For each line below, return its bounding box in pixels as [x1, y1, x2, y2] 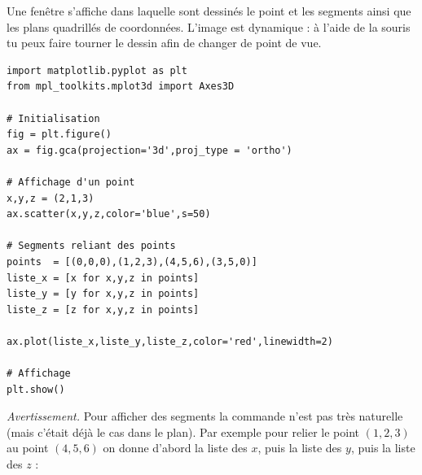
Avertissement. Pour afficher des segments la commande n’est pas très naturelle [7, 407, 403, 425]
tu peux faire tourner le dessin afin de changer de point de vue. [7, 34, 322, 51]
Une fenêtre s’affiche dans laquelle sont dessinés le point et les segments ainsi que [7, 2, 411, 19]
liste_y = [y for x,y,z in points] [7, 288, 200, 300]
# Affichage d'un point [7, 176, 135, 188]
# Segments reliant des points [7, 240, 176, 252]
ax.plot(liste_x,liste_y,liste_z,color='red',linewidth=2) [7, 335, 333, 347]
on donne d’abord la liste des [103, 439, 248, 456]
